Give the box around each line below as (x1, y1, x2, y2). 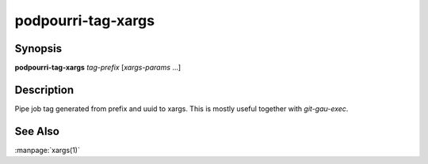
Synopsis (14, 42, 63, 55)
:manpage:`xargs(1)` (14, 145, 81, 155)
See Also (14, 125, 59, 138)
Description (14, 83, 75, 96)
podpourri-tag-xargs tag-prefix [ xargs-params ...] (14, 63, 182, 73)
